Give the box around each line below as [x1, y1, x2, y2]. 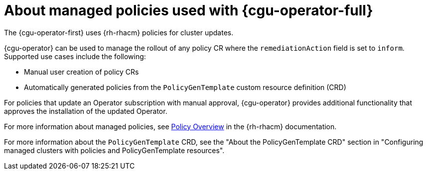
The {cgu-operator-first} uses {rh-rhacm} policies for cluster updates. [4, 28, 234, 37]
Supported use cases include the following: [4, 52, 146, 61]
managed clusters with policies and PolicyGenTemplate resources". [4, 146, 225, 155]
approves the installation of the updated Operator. [4, 106, 167, 115]
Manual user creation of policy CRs [24, 67, 139, 76]
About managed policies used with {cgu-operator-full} [4, 2, 373, 19]
